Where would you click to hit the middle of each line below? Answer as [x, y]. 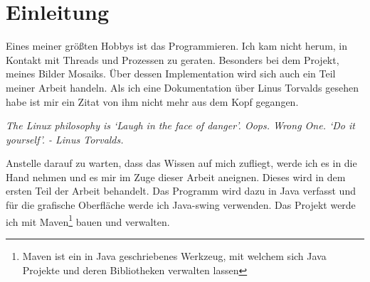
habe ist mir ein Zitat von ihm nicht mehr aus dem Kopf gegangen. [152, 101]
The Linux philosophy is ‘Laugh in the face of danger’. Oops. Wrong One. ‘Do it [180, 125]
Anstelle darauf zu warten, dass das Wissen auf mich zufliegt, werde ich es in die [181, 163]
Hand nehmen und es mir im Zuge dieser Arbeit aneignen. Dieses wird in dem [176, 177]
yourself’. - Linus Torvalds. [65, 139]
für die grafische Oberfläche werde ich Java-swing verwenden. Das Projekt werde [181, 205]
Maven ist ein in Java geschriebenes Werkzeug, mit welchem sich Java [174, 255]
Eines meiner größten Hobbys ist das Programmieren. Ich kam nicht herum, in [177, 46]
